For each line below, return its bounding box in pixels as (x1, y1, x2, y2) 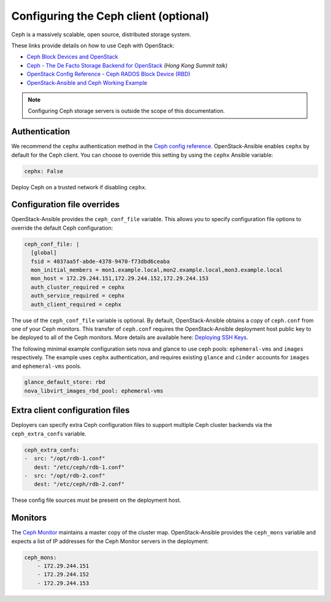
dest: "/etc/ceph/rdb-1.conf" (34, 464, 125, 471)
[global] (31, 249, 57, 256)
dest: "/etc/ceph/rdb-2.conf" (34, 481, 125, 488)
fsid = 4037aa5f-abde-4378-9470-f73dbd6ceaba (31, 258, 170, 265)
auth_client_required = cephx (31, 301, 122, 308)
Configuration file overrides (11, 200, 120, 210)
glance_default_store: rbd (24, 378, 105, 386)
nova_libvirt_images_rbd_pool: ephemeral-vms (24, 387, 164, 394)
